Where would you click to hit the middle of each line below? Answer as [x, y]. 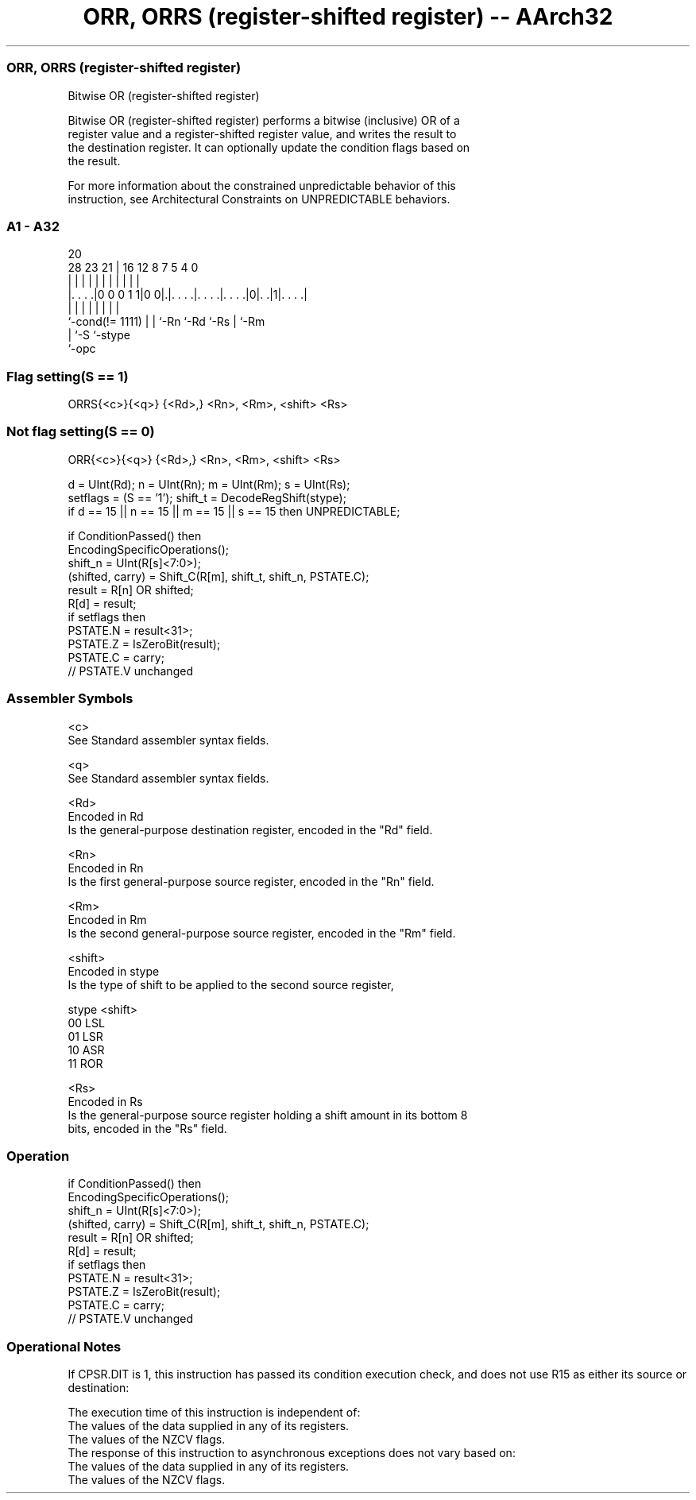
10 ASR [86, 1050]
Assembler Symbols [70, 699]
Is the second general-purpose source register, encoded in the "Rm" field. [262, 933]
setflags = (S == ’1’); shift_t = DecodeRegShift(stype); [207, 497]
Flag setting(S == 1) [68, 376]
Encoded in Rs [105, 1101]
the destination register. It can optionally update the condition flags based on [269, 147]
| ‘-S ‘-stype [99, 335]
